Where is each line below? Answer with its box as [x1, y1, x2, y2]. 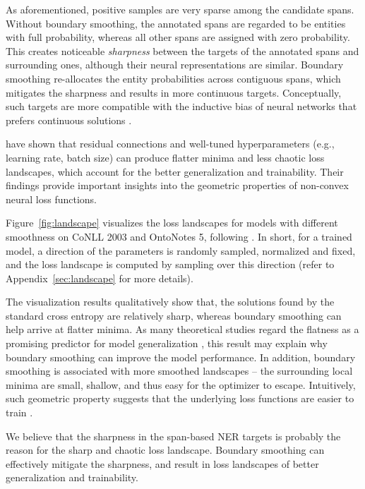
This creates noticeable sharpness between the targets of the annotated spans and [6, 43, 359, 58]
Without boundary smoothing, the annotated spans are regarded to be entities [6, 16, 346, 30]
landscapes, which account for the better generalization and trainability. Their [6, 164, 344, 179]
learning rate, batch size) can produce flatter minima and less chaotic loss [6, 150, 325, 164]
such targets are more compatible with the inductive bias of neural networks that [6, 99, 357, 114]
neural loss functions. [6, 191, 97, 206]
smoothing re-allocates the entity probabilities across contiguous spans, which [6, 71, 341, 85]
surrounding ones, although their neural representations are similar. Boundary [6, 57, 344, 72]
